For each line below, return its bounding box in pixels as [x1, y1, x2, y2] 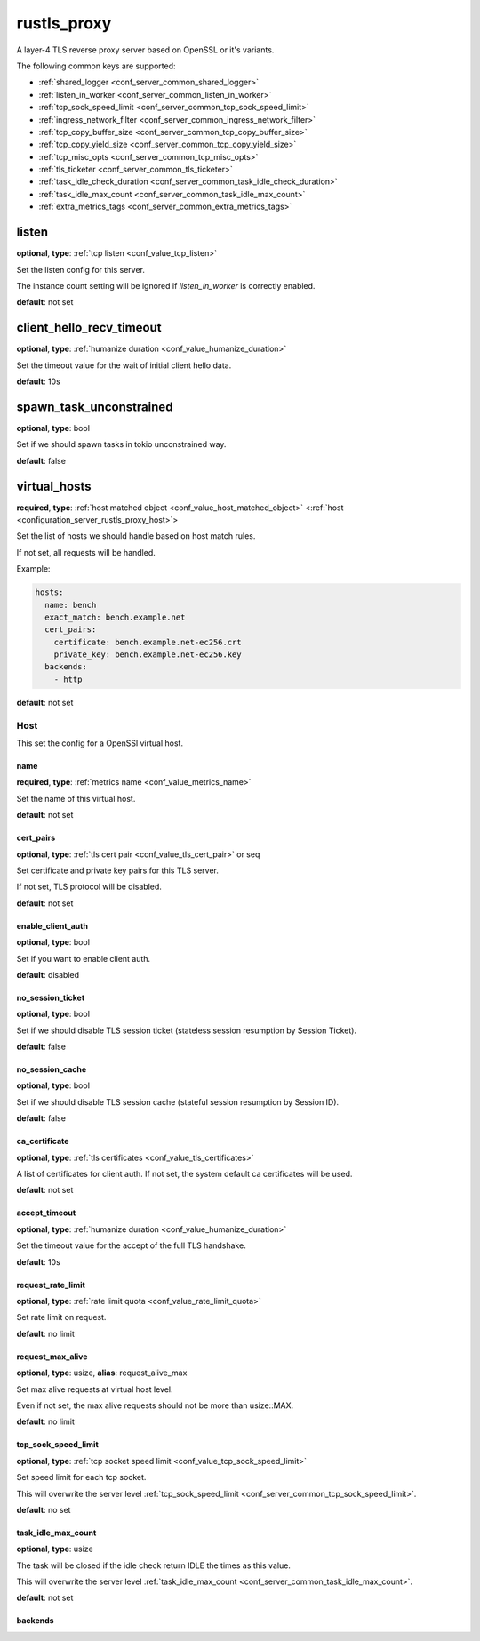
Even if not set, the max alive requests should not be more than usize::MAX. [16, 1400, 294, 1411]
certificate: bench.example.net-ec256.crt [53, 636, 242, 647]
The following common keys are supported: [16, 60, 177, 71]
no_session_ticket [16, 992, 85, 1003]
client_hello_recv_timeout [16, 320, 162, 335]
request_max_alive [16, 1351, 88, 1362]
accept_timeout [16, 1207, 76, 1218]
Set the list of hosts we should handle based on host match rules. [16, 531, 256, 541]
